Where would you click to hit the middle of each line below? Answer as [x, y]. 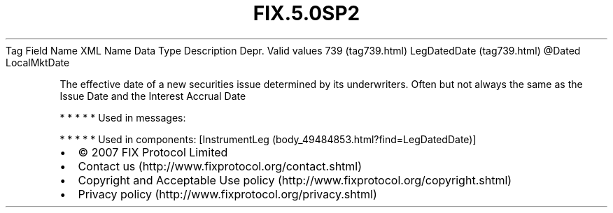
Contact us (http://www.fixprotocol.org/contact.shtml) [220, 166]
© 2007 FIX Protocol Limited [153, 152]
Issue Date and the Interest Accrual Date [153, 96]
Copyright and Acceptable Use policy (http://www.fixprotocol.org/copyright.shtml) [295, 180]
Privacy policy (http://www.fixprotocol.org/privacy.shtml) [227, 194]
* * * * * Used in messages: [123, 117]
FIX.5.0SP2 [306, 13]
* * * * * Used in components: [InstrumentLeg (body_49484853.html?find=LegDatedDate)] [268, 139]
